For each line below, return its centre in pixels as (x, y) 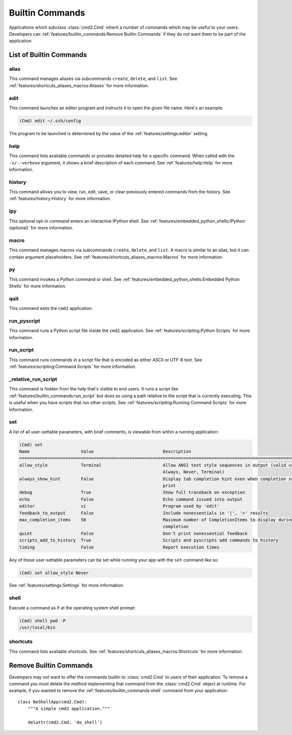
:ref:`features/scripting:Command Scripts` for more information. (73, 367)
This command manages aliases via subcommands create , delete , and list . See (93, 79)
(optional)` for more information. (41, 227)
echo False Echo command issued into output (131, 499)
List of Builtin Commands (48, 55)
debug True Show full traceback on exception (132, 492)
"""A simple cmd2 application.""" (69, 709)
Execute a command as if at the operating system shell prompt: (72, 608)
